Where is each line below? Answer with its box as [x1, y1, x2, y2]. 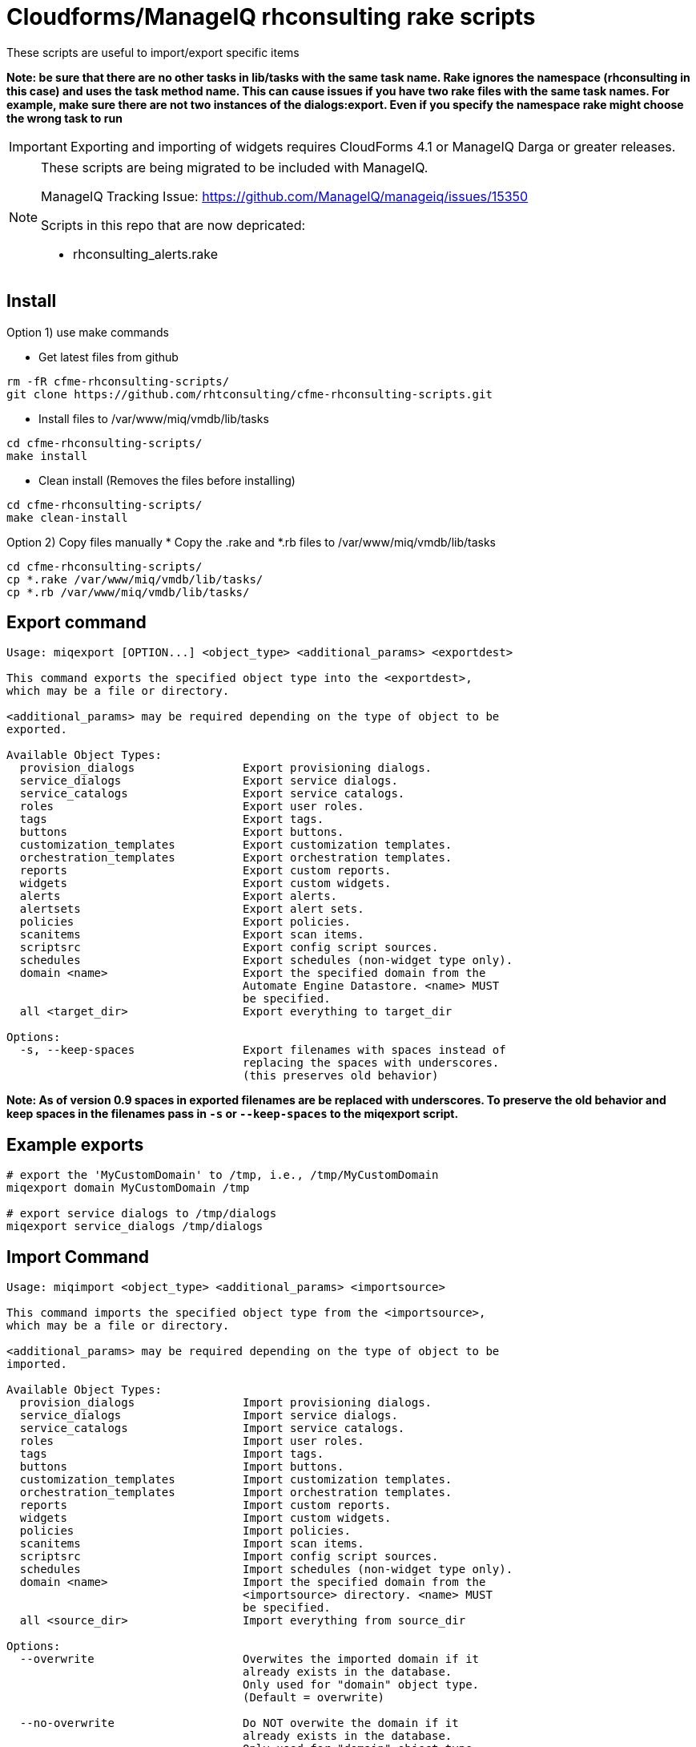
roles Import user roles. [19, 1434, 364, 1448]
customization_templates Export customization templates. [19, 838, 453, 852]
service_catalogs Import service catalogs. [19, 1422, 405, 1435]
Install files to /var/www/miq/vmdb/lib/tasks [38, 411, 269, 426]
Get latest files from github [38, 349, 179, 364]
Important [9, 138, 67, 155]
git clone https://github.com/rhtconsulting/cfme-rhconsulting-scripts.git [6, 387, 493, 401]
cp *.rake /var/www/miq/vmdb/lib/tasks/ [6, 572, 264, 586]
